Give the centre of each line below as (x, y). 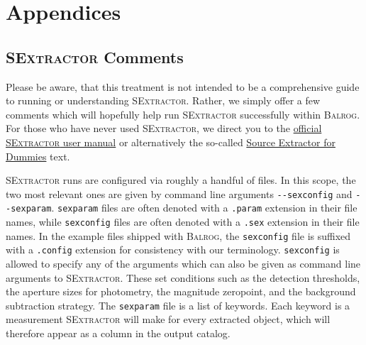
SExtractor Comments (95, 56)
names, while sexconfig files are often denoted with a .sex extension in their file (183, 222)
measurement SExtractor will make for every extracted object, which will (168, 319)
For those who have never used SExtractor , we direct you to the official (164, 128)
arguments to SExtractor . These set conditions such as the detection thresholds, (183, 277)
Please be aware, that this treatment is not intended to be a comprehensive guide (183, 86)
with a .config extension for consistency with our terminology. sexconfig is (173, 250)
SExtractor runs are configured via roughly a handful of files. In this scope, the (181, 180)
